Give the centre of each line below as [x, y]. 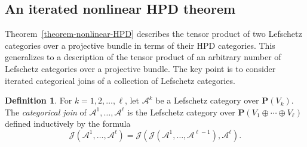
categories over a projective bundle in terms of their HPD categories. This [140, 45]
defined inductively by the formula [68, 123]
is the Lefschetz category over [181, 112]
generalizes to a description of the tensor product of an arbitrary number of [143, 57]
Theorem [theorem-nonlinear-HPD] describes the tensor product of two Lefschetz [153, 34]
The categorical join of [46, 112]
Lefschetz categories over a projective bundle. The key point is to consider [140, 68]
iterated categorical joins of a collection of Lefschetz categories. [120, 80]
